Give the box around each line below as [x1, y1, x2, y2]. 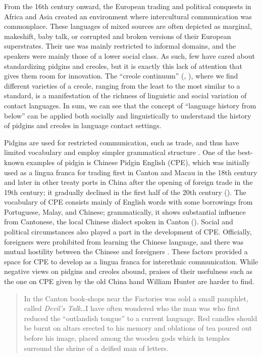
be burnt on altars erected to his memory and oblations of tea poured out [24, 323, 252, 333]
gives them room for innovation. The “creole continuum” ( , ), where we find [4, 70, 238, 81]
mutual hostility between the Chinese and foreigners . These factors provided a [4, 246, 248, 257]
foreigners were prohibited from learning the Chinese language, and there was [4, 236, 244, 247]
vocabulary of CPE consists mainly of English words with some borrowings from [4, 196, 253, 207]
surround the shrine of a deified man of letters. [24, 342, 169, 353]
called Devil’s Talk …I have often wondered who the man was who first [24, 303, 240, 313]
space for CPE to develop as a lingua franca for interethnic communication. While [4, 256, 258, 266]
